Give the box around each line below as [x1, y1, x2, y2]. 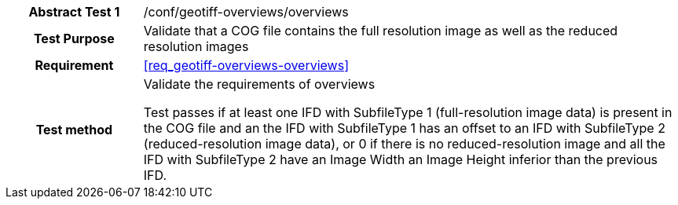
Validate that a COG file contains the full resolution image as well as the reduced [143, 23, 618, 38]
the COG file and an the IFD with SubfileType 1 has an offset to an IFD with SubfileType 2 [143, 120, 665, 136]
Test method [35, 122, 113, 137]
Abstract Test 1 [28, 4, 120, 20]
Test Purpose [33, 31, 115, 46]
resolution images [143, 38, 249, 54]
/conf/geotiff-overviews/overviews [143, 4, 349, 20]
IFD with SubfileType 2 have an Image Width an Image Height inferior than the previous [143, 152, 658, 167]
